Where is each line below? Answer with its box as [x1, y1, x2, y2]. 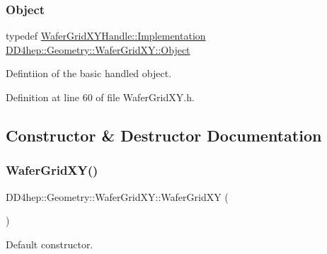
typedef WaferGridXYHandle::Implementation [6, 28, 206, 43]
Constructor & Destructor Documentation [6, 124, 322, 146]
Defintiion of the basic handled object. [6, 66, 172, 81]
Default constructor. [6, 236, 93, 251]
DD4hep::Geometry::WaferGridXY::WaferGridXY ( [6, 189, 229, 204]
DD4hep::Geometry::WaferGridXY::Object [6, 42, 190, 57]
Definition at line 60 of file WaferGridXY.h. [6, 90, 195, 104]
